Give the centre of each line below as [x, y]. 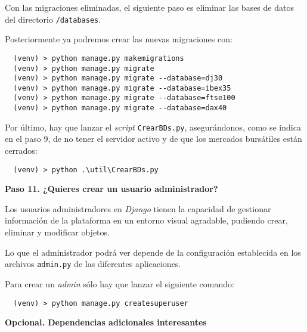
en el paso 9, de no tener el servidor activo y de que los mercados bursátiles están [153, 139]
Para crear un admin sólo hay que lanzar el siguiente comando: [120, 283]
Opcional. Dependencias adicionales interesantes [106, 322]
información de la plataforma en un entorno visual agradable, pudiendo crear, [146, 220]
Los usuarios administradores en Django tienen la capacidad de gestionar [138, 208]
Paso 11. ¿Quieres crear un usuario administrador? [111, 189]
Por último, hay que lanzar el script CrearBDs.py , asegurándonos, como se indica [153, 127]
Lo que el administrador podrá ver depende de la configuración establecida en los [153, 252]
